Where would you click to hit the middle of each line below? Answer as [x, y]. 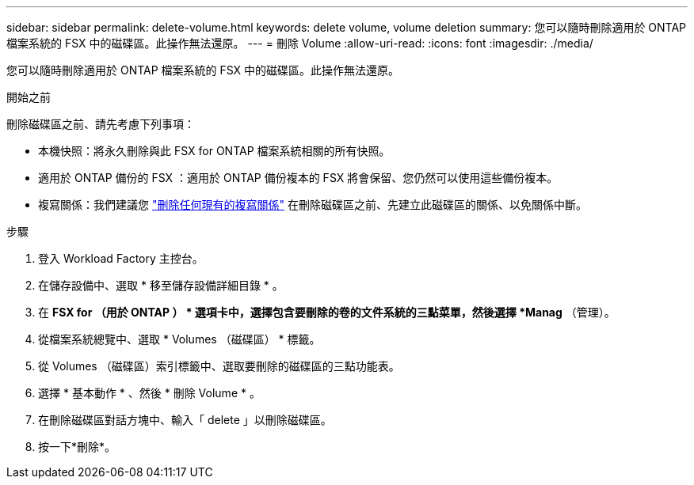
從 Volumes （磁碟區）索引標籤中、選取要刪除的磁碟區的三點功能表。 [219, 366]
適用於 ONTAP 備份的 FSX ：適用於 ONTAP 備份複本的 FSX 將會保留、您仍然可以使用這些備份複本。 [298, 178]
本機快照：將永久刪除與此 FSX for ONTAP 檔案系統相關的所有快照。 [214, 151]
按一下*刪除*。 [77, 447]
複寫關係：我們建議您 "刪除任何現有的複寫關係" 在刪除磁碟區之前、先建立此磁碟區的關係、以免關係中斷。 [313, 205]
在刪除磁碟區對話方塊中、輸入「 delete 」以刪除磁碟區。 [185, 420]
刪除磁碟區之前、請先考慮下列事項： [101, 124]
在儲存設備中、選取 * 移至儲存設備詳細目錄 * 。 [161, 285]
